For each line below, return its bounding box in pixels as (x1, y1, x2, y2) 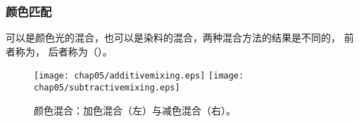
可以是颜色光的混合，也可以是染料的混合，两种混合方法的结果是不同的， (6, 30, 341, 45)
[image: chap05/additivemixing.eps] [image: (34, 71, 244, 81)
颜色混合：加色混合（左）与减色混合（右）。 (34, 102, 236, 117)
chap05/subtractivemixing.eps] (34, 83, 180, 93)
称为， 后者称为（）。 (15, 43, 113, 58)
